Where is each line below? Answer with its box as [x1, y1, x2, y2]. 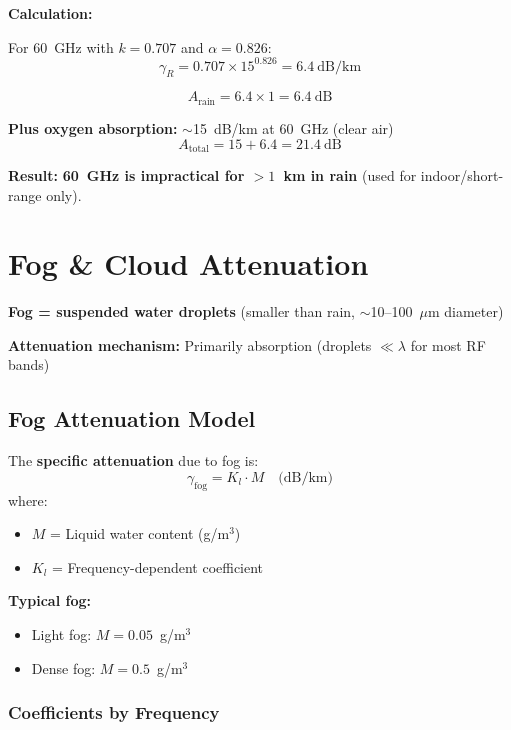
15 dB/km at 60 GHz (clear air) [192, 117, 394, 138]
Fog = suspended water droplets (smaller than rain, [8, 301, 355, 322]
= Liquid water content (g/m [50, 523, 230, 544]
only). [46, 184, 82, 205]
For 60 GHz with [8, 36, 114, 57]
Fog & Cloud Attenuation [8, 243, 369, 284]
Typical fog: [8, 590, 91, 611]
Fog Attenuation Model [8, 403, 256, 434]
